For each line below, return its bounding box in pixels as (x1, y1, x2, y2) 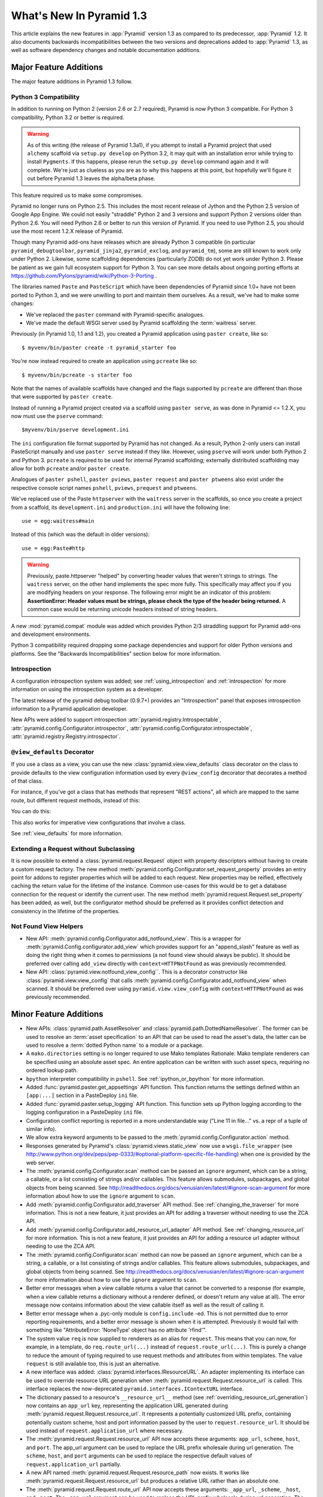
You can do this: (11, 808, 51, 815)
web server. (26, 1159, 56, 1166)
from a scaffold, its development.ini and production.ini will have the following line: (11, 504, 230, 511)
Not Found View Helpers (11, 922, 84, 931)
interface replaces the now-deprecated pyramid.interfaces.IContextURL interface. (26, 1385, 244, 1392)
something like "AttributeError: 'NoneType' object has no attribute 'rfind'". (26, 1326, 207, 1334)
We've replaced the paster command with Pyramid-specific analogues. (26, 311, 205, 318)
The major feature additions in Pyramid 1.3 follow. (11, 78, 133, 85)
